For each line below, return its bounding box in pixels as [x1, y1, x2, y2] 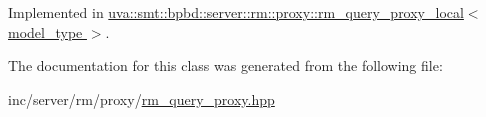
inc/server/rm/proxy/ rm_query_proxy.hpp [8, 88, 275, 109]
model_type [8, 21, 83, 42]
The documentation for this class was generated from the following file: [8, 55, 443, 76]
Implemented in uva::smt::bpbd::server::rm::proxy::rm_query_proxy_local [8, 2, 464, 22]
